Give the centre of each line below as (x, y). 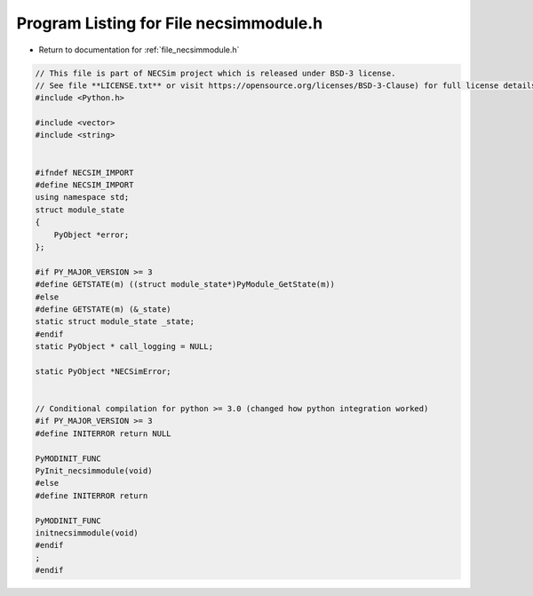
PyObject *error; (91, 234)
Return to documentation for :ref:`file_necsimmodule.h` (139, 50)
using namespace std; (82, 197)
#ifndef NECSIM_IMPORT (84, 172)
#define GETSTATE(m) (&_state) (103, 309)
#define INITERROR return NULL (103, 433)
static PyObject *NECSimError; (103, 371)
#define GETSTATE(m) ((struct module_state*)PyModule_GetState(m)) (185, 285)
